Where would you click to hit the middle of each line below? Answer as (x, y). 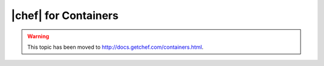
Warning (38, 36)
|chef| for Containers (65, 15)
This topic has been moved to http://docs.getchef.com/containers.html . (115, 47)
